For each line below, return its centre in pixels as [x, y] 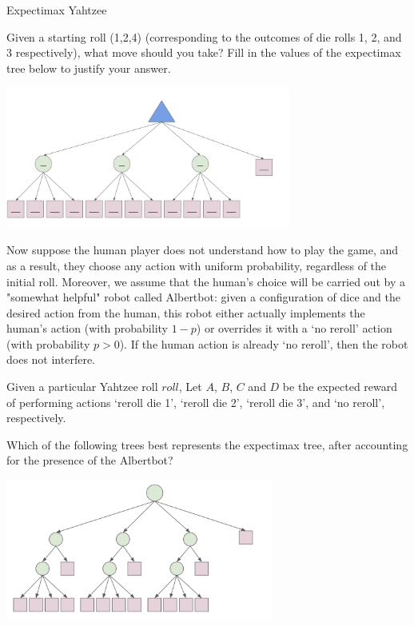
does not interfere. [51, 359]
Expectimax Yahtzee [57, 10]
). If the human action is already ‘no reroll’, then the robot [264, 343]
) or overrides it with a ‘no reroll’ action [294, 328]
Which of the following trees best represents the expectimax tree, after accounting [207, 444]
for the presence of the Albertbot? [90, 460]
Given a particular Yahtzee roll [82, 387]
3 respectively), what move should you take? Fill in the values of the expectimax [204, 52]
